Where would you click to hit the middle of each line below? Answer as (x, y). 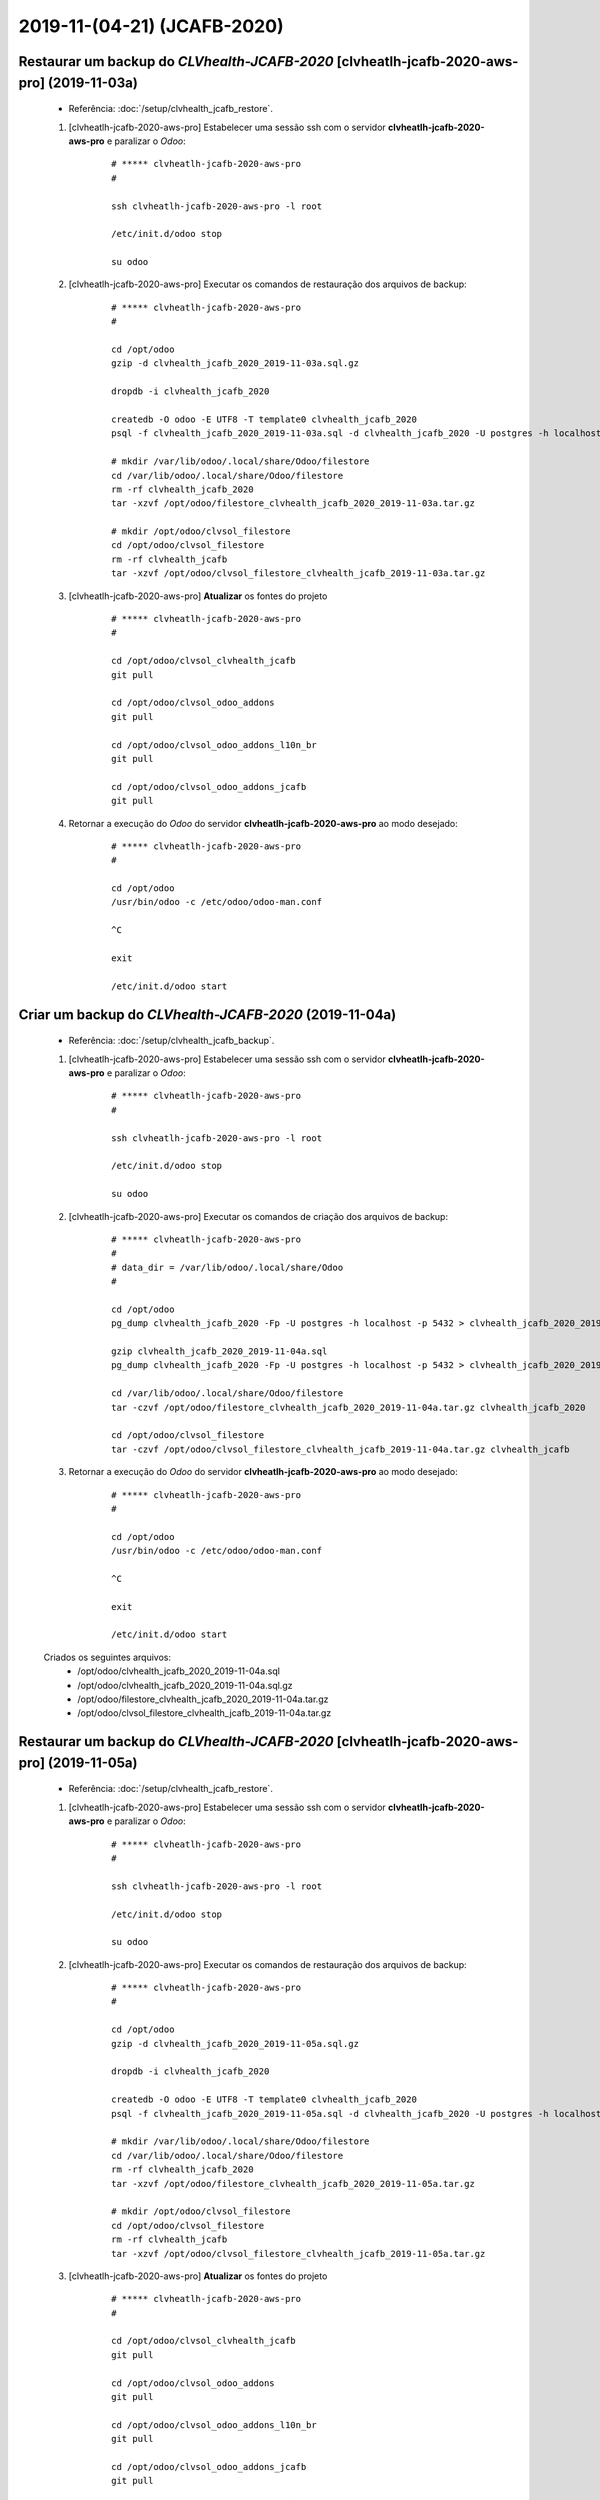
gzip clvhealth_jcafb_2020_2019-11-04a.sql (219, 1351)
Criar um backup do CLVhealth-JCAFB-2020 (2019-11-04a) (207, 1014)
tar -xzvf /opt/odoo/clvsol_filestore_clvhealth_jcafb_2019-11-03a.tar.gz (298, 573)
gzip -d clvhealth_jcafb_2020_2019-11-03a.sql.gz (235, 363)
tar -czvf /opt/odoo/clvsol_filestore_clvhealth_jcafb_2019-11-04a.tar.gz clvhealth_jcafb (340, 1449)
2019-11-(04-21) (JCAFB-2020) (151, 26)
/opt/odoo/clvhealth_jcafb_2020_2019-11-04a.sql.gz (185, 1685)
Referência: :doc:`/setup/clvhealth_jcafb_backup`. (171, 1041)
